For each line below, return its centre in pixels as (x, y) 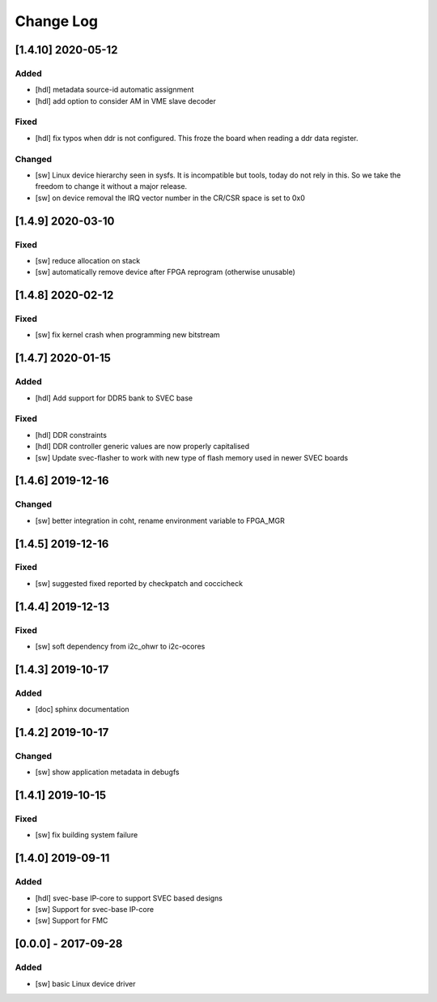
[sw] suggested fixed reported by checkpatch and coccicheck (139, 583)
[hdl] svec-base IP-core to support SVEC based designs (129, 898)
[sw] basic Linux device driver (85, 983)
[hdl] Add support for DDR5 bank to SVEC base (114, 398)
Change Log (57, 21)
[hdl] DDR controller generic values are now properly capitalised (142, 447)
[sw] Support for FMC (72, 921)
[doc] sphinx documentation (82, 709)
